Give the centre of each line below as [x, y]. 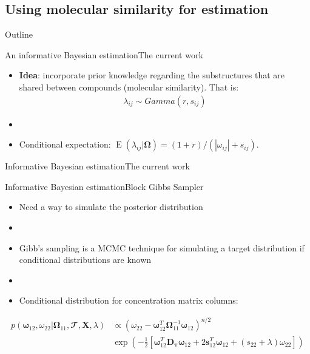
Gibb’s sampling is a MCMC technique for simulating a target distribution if [162, 247]
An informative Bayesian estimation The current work [104, 54]
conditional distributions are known [85, 260]
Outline [19, 34]
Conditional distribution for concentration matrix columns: [129, 300]
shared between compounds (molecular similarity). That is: [129, 87]
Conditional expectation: [65, 144]
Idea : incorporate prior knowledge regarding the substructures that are [152, 75]
